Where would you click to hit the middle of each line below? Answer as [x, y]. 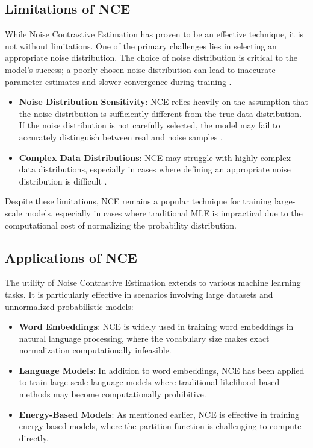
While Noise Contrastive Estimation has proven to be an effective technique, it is [154, 34]
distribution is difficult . [63, 181]
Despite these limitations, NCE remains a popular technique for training [138, 201]
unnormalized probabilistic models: [69, 306]
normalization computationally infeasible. [95, 350]
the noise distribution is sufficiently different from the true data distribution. [160, 113]
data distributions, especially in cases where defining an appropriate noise [155, 169]
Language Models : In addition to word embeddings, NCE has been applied [162, 370]
